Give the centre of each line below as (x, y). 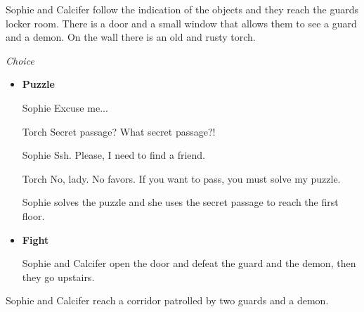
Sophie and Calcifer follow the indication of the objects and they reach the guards (182, 9)
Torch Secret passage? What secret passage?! (119, 131)
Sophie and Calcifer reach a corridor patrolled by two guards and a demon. (167, 300)
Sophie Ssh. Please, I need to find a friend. (113, 155)
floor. (33, 215)
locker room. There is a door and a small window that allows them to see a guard (181, 23)
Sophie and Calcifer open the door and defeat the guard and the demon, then (189, 263)
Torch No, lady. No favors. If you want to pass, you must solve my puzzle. (181, 178)
